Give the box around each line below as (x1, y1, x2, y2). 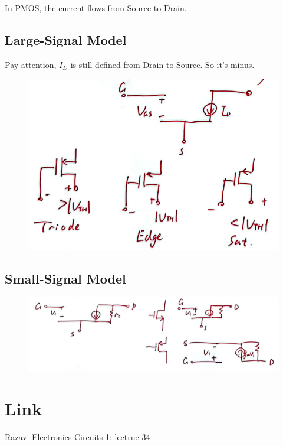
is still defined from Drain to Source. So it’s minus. (70, 58, 255, 70)
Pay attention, (5, 58, 57, 70)
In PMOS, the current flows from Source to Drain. (5, 2, 187, 14)
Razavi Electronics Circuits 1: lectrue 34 (5, 431, 150, 443)
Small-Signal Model (5, 269, 126, 287)
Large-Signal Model (5, 30, 127, 48)
